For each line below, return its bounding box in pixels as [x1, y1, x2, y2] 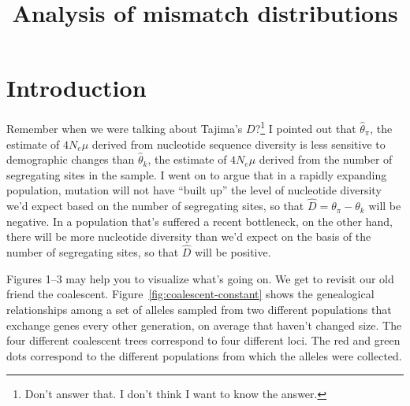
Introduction [6, 72, 147, 104]
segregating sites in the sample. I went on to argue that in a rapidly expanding [6, 166, 387, 183]
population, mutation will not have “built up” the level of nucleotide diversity [6, 182, 382, 198]
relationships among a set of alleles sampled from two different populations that [6, 301, 392, 317]
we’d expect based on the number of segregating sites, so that [6, 197, 304, 214]
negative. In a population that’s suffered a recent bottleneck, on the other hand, [6, 212, 393, 229]
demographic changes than [6, 151, 135, 168]
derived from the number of [259, 151, 393, 168]
